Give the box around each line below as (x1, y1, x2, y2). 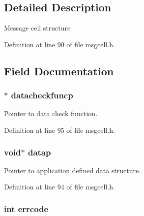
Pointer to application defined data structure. (4, 165, 141, 175)
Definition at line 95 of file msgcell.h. (4, 124, 115, 135)
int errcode (4, 202, 49, 215)
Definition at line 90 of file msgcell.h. (4, 39, 115, 49)
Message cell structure (4, 23, 71, 33)
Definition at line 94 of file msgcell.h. (4, 182, 115, 192)
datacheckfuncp (11, 89, 73, 101)
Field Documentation (4, 63, 114, 78)
